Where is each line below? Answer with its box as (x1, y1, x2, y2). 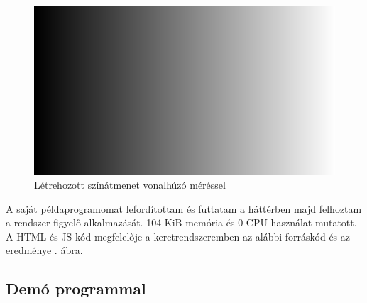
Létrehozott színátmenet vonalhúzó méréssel (34, 177, 226, 192)
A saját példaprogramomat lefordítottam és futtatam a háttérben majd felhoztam (6, 201, 362, 216)
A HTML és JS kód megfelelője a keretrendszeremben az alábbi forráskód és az (6, 228, 350, 243)
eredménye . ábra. (6, 243, 83, 258)
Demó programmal (6, 277, 146, 299)
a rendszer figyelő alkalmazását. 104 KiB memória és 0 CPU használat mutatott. (6, 215, 357, 230)
